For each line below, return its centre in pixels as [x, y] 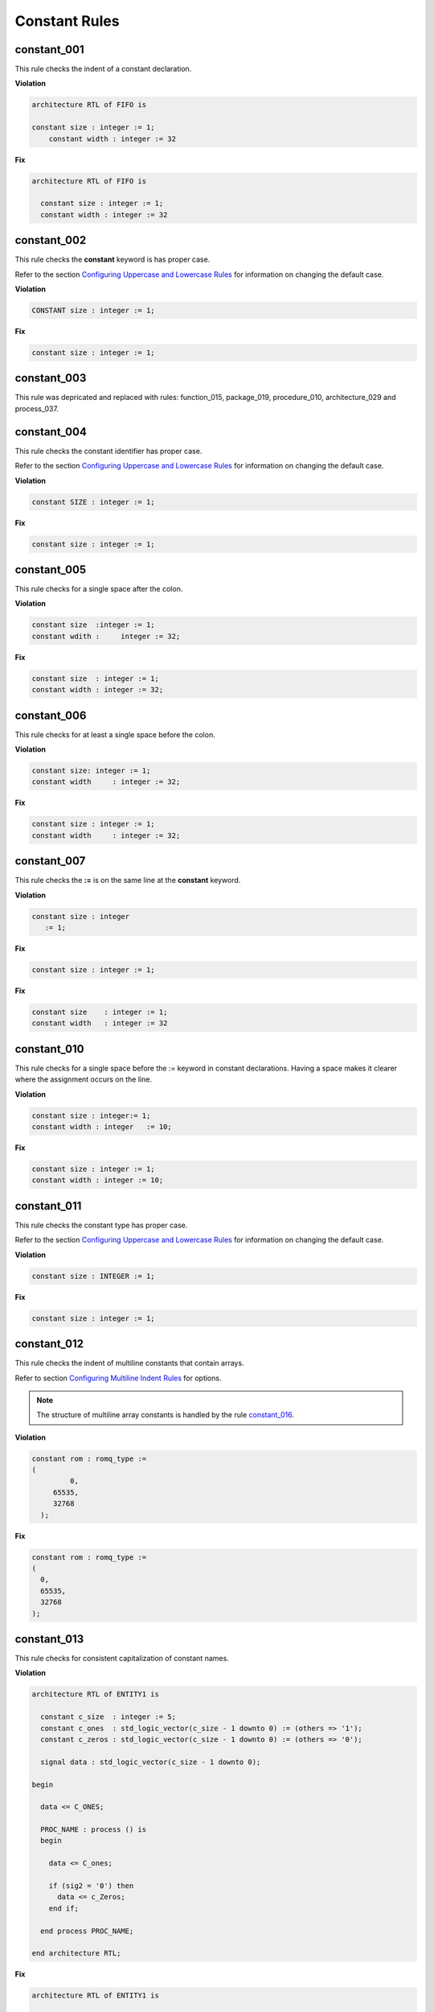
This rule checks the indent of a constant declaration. [103, 69]
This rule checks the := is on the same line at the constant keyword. [128, 880]
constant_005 [51, 569]
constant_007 [50, 861]
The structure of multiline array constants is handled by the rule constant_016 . [166, 1415]
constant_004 [51, 432]
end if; [64, 1908]
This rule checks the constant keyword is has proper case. [113, 260]
